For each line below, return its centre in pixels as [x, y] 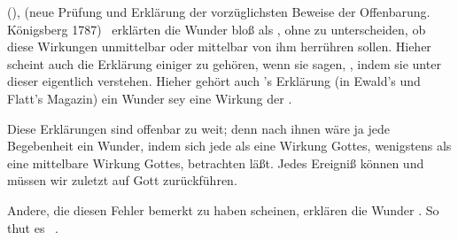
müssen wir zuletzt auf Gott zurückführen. [122, 180]
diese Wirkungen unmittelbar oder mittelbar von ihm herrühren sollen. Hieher [219, 46]
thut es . [33, 227]
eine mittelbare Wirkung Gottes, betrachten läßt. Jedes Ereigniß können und [216, 163]
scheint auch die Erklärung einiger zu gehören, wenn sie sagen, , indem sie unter [224, 63]
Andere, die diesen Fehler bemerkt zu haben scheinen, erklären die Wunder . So [223, 209]
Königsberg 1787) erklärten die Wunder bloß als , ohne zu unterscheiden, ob [217, 29]
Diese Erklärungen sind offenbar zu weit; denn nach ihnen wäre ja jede [198, 128]
